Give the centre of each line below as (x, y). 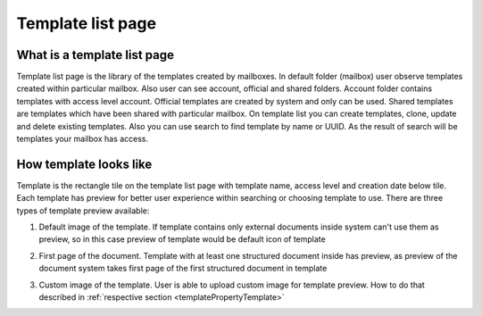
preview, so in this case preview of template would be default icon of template (182, 239)
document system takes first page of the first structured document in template (183, 269)
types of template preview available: (83, 211)
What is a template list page (95, 55)
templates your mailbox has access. (83, 139)
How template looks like (84, 164)
